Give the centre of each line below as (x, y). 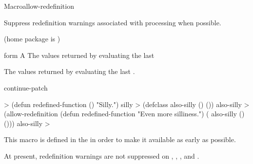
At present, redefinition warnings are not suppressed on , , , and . (102, 155)
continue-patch (26, 87)
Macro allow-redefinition (39, 6)
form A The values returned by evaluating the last (79, 55)
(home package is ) (32, 39)
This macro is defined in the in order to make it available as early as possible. (120, 139)
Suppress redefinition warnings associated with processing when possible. (113, 22)
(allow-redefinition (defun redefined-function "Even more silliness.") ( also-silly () (124, 114)
